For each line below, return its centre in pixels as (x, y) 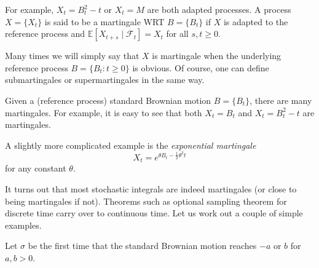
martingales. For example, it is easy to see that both (104, 112)
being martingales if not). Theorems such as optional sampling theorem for (146, 201)
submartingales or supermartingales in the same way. (105, 80)
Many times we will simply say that (72, 56)
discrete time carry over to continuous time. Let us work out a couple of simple (154, 213)
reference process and (45, 33)
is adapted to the (256, 21)
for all (177, 33)
